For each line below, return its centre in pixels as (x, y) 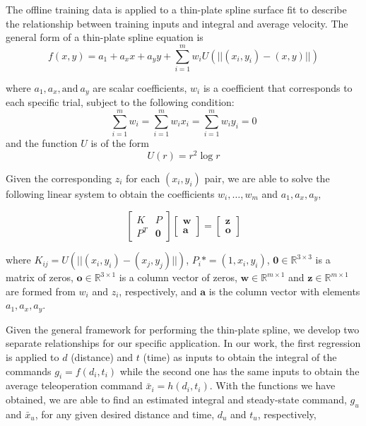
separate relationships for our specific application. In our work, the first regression (183, 343)
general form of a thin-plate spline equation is (105, 37)
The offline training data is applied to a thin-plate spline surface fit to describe (176, 9)
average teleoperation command (74, 385)
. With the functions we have (272, 385)
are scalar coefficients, (140, 87)
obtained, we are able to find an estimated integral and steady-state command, (176, 400)
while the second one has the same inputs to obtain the (240, 371)
